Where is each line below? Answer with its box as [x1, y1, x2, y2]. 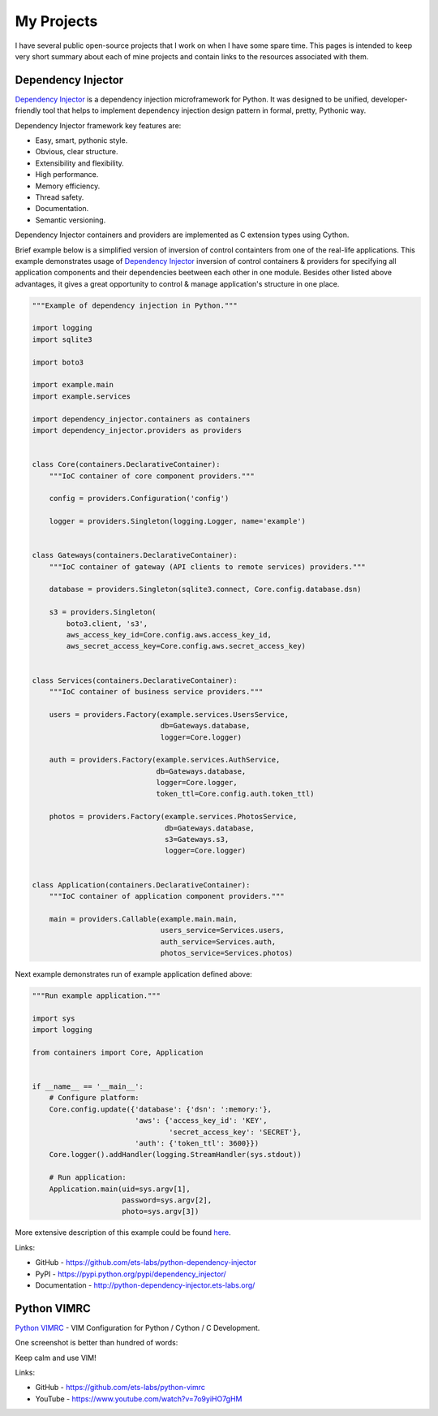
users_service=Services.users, [160, 926, 285, 935]
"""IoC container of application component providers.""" [49, 891, 285, 900]
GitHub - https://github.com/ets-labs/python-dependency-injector [35, 1258, 257, 1267]
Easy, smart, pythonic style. [35, 136, 128, 145]
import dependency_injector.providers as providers [32, 425, 243, 434]
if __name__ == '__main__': [32, 1082, 144, 1091]
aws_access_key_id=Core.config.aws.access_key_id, [66, 630, 272, 640]
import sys [32, 1013, 75, 1023]
